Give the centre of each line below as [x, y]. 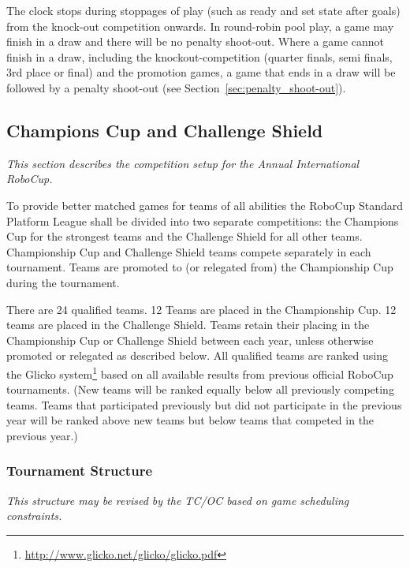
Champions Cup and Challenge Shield [165, 130]
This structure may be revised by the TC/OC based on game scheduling [178, 500]
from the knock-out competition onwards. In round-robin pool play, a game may [200, 26]
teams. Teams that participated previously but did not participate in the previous [204, 404]
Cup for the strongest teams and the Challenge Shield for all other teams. [184, 236]
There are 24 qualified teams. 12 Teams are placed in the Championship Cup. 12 [201, 309]
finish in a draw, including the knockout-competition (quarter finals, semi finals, [199, 56]
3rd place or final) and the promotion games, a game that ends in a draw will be [201, 72]
